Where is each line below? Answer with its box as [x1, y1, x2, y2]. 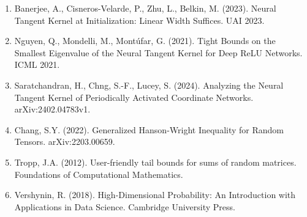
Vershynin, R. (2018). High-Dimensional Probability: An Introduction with [14, 188, 296, 201]
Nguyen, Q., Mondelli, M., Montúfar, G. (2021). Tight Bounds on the [14, 34, 276, 47]
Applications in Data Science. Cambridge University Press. [14, 200, 235, 213]
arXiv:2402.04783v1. [14, 103, 91, 116]
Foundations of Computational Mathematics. [14, 167, 183, 180]
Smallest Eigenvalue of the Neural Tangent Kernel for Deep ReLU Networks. [14, 46, 303, 59]
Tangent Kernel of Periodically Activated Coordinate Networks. [14, 90, 254, 103]
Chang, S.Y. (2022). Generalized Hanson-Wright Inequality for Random [14, 123, 284, 136]
